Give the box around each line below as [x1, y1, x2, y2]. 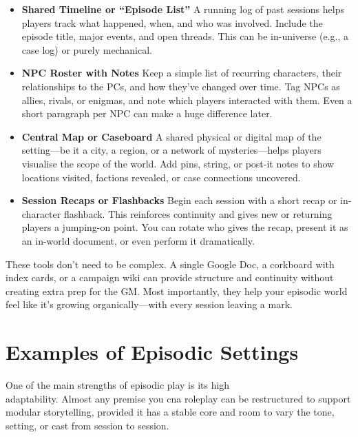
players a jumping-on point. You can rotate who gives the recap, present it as [21, 220, 348, 234]
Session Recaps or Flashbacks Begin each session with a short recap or [21, 193, 337, 207]
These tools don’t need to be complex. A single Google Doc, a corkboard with [6, 256, 335, 271]
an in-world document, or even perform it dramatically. [21, 233, 255, 247]
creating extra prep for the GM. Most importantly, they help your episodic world [6, 283, 348, 298]
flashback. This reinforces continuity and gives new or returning [63, 206, 333, 221]
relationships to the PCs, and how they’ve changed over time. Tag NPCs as [21, 79, 340, 93]
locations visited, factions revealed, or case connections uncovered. [21, 170, 301, 184]
